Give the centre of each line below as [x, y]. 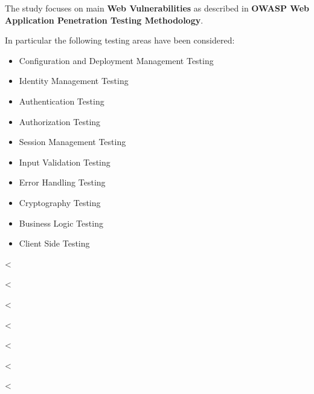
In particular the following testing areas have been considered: [120, 40]
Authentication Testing [62, 101]
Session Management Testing [72, 142]
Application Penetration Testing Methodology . [104, 20]
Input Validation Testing [65, 162]
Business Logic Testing [61, 223]
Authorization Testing [60, 121]
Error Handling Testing [62, 182]
